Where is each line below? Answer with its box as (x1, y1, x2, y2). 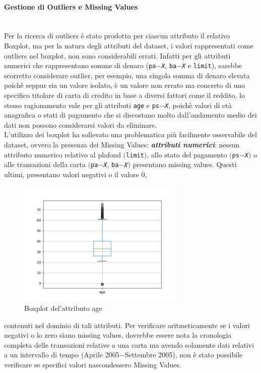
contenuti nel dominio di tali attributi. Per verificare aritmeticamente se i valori (4, 319, 250, 330)
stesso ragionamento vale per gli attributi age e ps (4, 99, 159, 110)
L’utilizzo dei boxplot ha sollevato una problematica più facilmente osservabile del (4, 129, 257, 140)
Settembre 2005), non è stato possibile (124, 349, 243, 360)
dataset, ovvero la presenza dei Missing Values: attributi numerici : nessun (4, 139, 240, 150)
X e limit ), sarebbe (182, 60, 242, 71)
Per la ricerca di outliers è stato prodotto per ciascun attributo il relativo (4, 30, 230, 41)
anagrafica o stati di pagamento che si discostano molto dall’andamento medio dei (4, 110, 257, 120)
